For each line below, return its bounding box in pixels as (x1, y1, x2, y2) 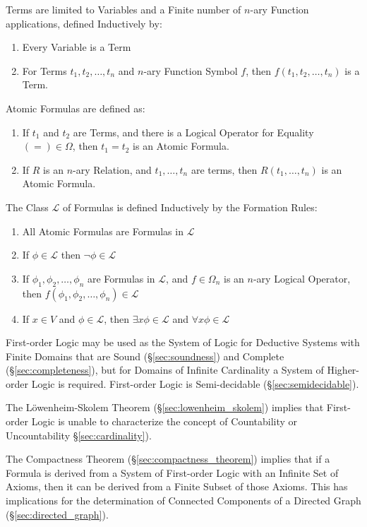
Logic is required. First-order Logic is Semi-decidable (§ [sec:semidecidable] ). (31, 376, 359, 391)
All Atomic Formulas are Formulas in (22, 223, 183, 238)
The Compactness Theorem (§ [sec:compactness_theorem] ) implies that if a (6, 451, 330, 466)
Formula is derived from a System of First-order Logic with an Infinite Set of (6, 465, 339, 480)
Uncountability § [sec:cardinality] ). (6, 427, 152, 442)
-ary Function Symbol (143, 63, 238, 78)
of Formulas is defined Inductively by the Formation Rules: (62, 199, 318, 214)
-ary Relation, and (73, 162, 152, 177)
